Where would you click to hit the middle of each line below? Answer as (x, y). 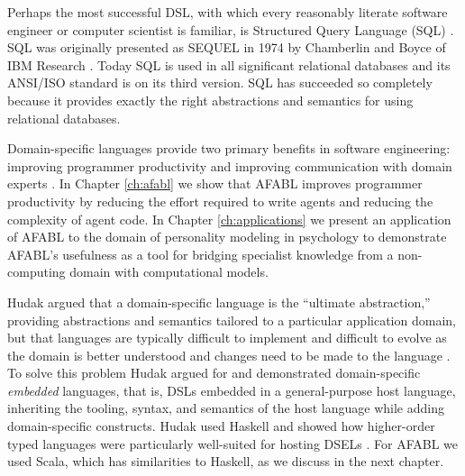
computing (36, 272)
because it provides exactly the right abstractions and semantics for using (210, 100)
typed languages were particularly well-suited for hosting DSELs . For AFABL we (233, 443)
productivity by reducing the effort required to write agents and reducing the (220, 201)
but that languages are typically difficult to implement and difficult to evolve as (227, 338)
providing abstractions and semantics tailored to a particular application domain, (232, 320)
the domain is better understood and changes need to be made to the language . (229, 355)
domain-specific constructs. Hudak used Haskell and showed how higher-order (221, 426)
